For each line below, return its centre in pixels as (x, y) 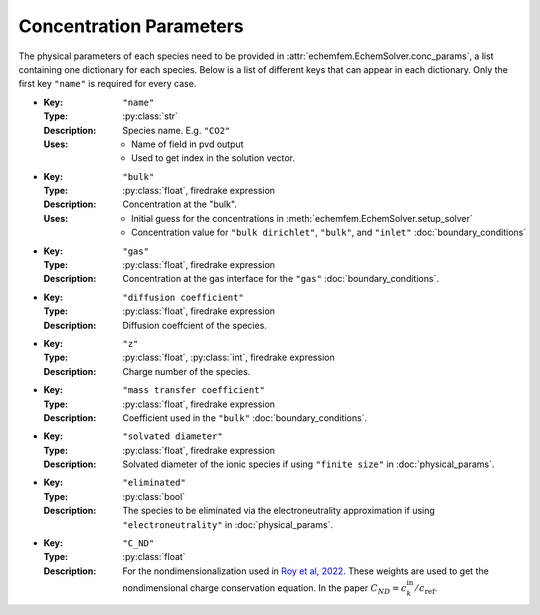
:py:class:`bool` (154, 496)
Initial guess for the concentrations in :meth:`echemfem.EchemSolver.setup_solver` (302, 218)
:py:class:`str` (150, 116)
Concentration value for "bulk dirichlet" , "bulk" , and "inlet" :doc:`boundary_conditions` (329, 232)
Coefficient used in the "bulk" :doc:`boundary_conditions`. (245, 417)
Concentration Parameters (131, 26)
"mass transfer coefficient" (193, 390)
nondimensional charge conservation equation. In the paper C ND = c (264, 589)
